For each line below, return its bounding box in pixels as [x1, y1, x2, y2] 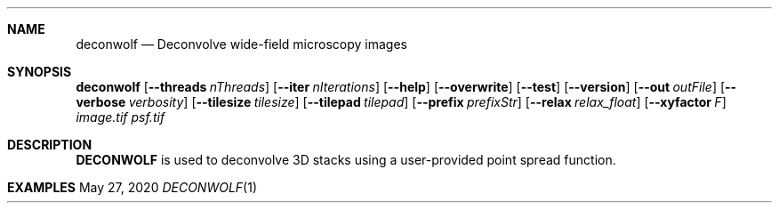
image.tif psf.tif [76, 109, 165, 125]
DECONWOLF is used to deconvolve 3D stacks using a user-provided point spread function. [76, 152, 616, 167]
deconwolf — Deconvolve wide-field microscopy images [76, 36, 407, 52]
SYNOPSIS [7, 64, 72, 79]
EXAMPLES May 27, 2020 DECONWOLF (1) [7, 180, 257, 195]
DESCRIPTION [7, 137, 92, 152]
